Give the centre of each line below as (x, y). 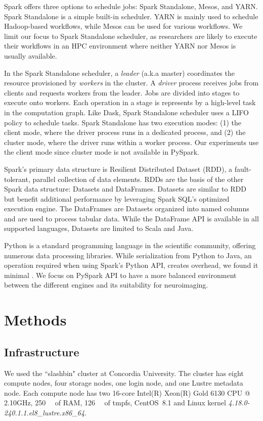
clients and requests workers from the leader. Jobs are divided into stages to (122, 92)
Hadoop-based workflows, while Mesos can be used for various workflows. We (123, 26)
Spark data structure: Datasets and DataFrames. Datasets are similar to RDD (125, 189)
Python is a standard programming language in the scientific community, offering (130, 245)
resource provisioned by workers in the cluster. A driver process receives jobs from (131, 83)
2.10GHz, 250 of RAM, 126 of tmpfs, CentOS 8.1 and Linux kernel (115, 403)
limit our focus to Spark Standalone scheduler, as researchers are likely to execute (131, 36)
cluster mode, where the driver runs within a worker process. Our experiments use (131, 142)
